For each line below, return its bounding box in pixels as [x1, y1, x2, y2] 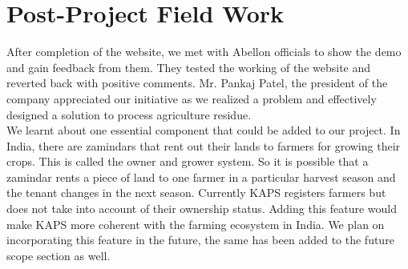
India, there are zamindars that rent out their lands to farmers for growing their [6, 137, 401, 154]
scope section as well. [6, 247, 111, 263]
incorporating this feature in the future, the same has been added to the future [6, 231, 394, 248]
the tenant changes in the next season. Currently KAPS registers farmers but [6, 184, 386, 201]
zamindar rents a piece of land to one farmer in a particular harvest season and [6, 168, 396, 185]
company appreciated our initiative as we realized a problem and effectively [6, 90, 377, 106]
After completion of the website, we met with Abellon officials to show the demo [6, 43, 402, 60]
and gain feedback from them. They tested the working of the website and [6, 58, 371, 75]
